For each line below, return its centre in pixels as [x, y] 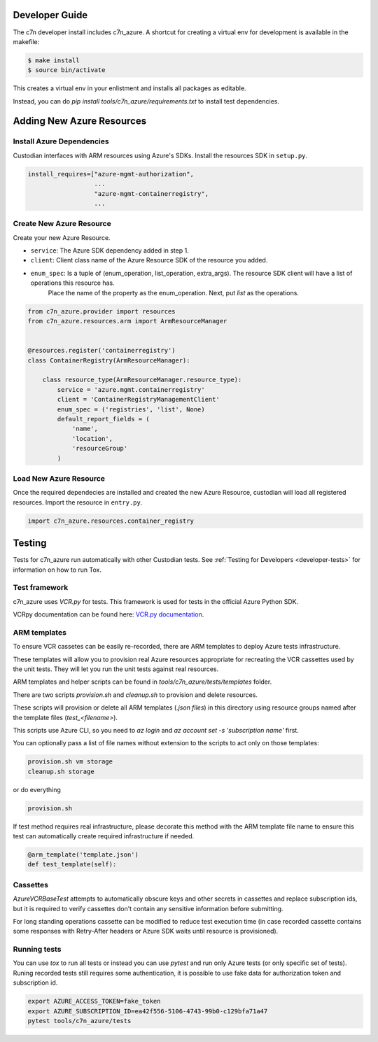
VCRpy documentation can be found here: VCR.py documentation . [108, 614]
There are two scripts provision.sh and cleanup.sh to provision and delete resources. [135, 695]
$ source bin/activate [66, 70]
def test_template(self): [72, 865]
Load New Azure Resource [59, 478]
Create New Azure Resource [62, 224]
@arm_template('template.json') [83, 855]
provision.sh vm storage [70, 762]
